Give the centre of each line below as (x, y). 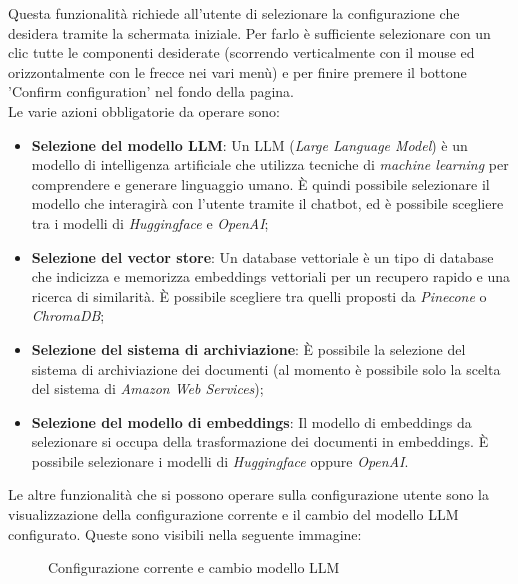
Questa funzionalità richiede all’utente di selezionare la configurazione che (234, 13)
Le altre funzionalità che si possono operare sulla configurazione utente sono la (249, 494)
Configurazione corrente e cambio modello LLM (194, 567)
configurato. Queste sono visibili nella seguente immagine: (185, 533)
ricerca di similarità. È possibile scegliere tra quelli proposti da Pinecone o (259, 295)
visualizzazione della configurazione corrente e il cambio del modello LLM (233, 514)
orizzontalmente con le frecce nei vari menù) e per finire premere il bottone (237, 71)
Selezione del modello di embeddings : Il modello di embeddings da (251, 421)
